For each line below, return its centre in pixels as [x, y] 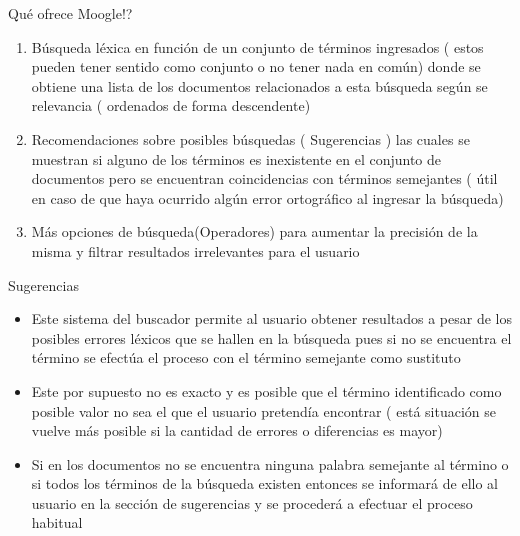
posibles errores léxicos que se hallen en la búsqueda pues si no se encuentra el [271, 337]
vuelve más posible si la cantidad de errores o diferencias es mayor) [237, 430]
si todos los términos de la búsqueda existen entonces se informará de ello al [264, 483]
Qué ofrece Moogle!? [70, 13]
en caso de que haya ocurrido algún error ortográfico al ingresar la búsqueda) [267, 197]
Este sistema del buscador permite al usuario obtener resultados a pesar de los [271, 318]
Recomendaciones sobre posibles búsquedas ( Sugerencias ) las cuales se [250, 138]
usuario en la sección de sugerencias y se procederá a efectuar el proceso [252, 502]
